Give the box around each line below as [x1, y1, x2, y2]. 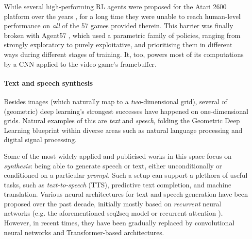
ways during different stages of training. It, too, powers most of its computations [4, 49, 244, 59]
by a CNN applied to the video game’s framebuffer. [4, 58, 156, 69]
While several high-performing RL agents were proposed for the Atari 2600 [4, 1, 227, 11]
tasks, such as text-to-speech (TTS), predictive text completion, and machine [4, 179, 232, 189]
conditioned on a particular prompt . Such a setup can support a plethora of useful [4, 170, 248, 180]
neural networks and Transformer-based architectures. [4, 227, 164, 237]
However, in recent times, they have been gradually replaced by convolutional [4, 218, 235, 228]
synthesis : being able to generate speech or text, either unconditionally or [4, 160, 222, 170]
